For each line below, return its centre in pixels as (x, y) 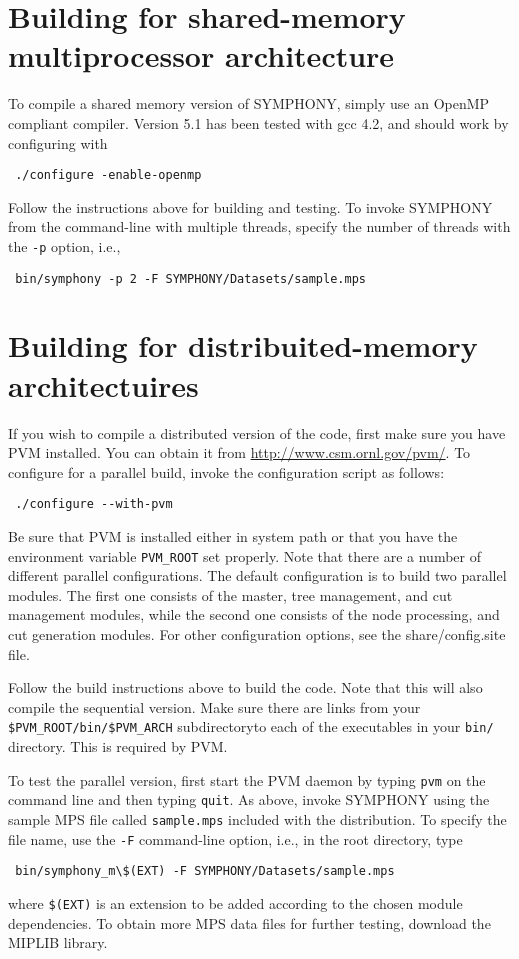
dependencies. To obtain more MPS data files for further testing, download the (249, 922)
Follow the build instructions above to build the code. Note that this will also (245, 687)
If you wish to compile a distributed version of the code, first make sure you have (257, 432)
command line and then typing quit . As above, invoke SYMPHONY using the (249, 799)
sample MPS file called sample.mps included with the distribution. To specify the (257, 818)
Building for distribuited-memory (243, 345)
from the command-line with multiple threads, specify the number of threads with (259, 226)
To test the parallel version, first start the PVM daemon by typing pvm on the (247, 779)
